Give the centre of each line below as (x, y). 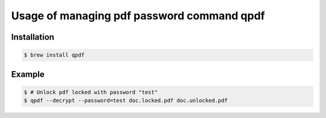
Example (28, 74)
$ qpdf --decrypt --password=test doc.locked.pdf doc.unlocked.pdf (126, 101)
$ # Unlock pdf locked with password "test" (91, 92)
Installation (33, 37)
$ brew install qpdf (54, 55)
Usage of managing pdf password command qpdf (138, 16)
